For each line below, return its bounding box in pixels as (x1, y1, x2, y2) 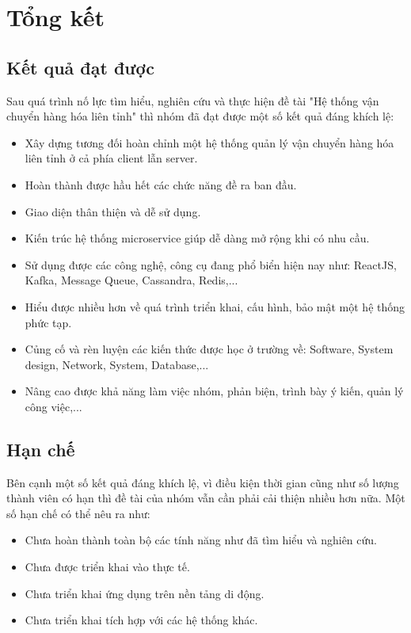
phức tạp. (25, 314, 72, 330)
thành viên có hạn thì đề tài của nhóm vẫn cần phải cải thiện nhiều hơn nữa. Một (6, 490, 405, 506)
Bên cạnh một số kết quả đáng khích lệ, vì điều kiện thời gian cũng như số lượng (6, 474, 399, 490)
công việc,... (25, 398, 82, 414)
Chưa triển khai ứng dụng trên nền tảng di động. (25, 585, 264, 601)
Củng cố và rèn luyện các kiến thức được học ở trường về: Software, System (25, 341, 394, 357)
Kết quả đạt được (6, 55, 154, 79)
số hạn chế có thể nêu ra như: (6, 505, 150, 521)
